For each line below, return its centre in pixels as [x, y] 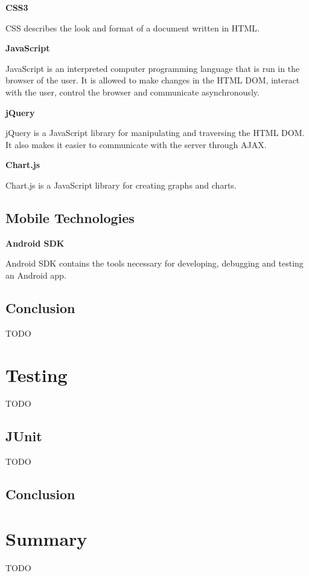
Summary [46, 538]
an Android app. [36, 275]
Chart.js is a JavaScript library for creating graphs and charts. [121, 185]
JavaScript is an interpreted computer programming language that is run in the [153, 68]
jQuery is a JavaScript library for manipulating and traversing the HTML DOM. [155, 133]
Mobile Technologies [70, 217]
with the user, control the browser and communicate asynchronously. [132, 92]
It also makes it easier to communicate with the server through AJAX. [136, 144]
